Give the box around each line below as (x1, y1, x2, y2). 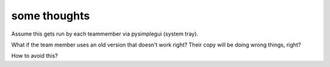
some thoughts (11, 9, 90, 22)
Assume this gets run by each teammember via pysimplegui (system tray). (11, 30, 199, 37)
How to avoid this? (11, 52, 58, 60)
